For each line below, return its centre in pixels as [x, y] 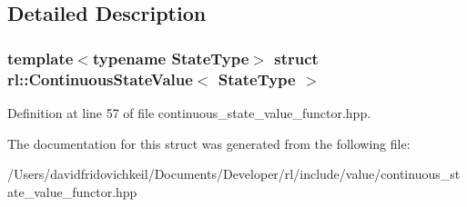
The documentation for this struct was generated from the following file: [209, 143]
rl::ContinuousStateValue [100, 79]
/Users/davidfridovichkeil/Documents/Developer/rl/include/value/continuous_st [234, 174]
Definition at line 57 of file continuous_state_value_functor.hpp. [189, 112]
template [41, 58]
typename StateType [171, 58]
